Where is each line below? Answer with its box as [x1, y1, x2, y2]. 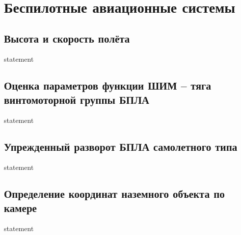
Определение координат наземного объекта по [4, 186, 225, 201]
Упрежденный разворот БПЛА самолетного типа [4, 139, 238, 154]
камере [4, 200, 37, 215]
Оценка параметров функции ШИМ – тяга [4, 77, 212, 93]
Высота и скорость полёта [4, 30, 130, 46]
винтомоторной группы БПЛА [4, 92, 149, 107]
